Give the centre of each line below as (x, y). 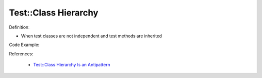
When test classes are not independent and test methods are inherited (91, 36)
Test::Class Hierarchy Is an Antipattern (72, 65)
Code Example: (24, 45)
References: (21, 54)
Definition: (19, 27)
